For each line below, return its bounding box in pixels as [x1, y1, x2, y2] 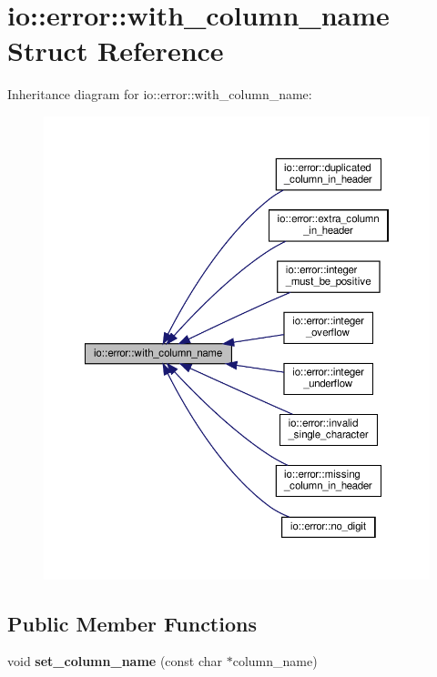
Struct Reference [7, 32, 224, 69]
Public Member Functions [7, 609, 257, 637]
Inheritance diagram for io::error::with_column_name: [7, 85, 312, 104]
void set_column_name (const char [7, 652, 223, 671]
